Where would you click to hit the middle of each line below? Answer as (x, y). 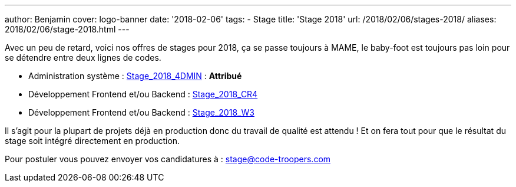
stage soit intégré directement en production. (92, 141)
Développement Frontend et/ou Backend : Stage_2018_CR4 (143, 94)
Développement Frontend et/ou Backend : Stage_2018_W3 (141, 112)
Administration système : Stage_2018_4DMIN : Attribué (135, 76)
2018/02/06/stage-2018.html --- (67, 29)
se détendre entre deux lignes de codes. (83, 58)
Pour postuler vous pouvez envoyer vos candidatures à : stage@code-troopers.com (168, 159)
